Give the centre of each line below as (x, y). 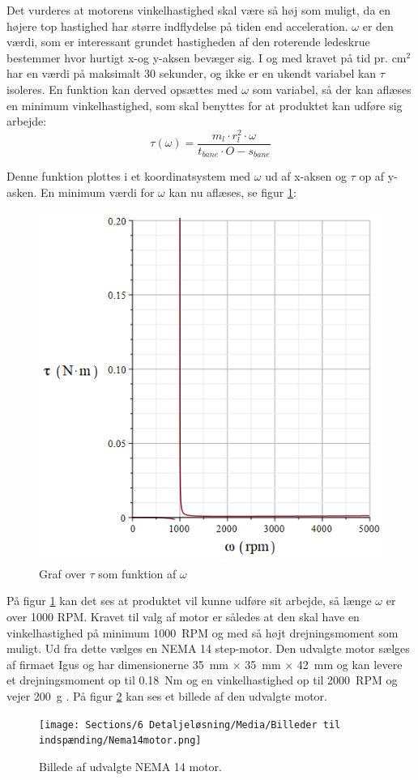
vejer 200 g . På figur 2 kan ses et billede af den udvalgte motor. (167, 696)
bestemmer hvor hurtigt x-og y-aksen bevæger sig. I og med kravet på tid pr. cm (207, 57)
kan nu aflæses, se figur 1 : (232, 192)
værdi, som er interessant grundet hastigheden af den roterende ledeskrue (188, 42)
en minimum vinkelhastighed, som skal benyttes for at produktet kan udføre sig (205, 105)
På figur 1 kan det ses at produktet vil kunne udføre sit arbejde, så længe (189, 601)
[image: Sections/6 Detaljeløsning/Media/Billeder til (190, 725)
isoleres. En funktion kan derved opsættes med (122, 89)
